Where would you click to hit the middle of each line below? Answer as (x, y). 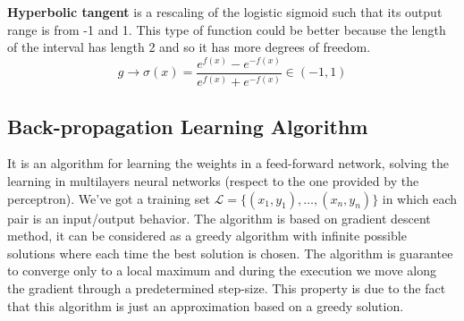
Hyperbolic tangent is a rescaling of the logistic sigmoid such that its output (225, 12)
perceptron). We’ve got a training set (109, 198)
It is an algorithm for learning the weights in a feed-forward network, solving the (228, 163)
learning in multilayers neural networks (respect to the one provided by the (213, 181)
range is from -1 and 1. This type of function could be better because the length (227, 29)
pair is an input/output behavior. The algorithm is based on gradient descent (219, 218)
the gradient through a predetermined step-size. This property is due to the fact (227, 287)
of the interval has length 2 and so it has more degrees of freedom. (189, 47)
